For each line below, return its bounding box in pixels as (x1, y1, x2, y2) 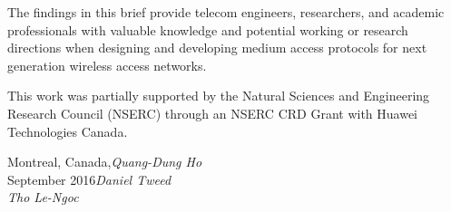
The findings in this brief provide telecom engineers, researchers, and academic (7, 3, 445, 21)
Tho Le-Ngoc (7, 188, 79, 207)
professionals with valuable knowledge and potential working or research (7, 20, 408, 39)
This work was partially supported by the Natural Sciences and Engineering (7, 86, 430, 105)
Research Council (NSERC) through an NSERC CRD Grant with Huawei (7, 103, 417, 122)
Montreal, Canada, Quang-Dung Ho (7, 152, 202, 171)
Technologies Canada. (7, 121, 128, 140)
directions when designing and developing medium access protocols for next (7, 38, 427, 57)
